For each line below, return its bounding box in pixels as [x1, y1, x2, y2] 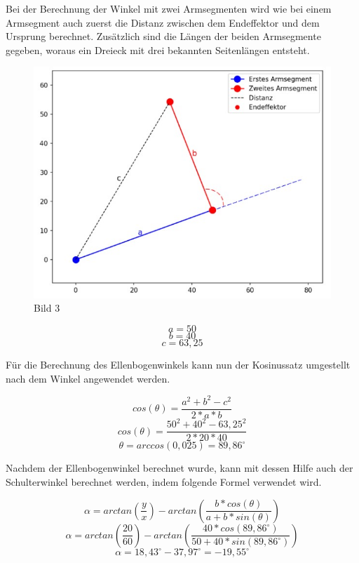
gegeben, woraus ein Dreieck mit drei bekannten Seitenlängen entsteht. [6, 42, 310, 57]
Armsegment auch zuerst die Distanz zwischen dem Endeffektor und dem [6, 15, 320, 29]
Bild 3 [34, 300, 60, 315]
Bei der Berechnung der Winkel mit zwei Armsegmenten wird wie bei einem [6, 1, 332, 15]
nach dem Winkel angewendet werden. [6, 371, 170, 385]
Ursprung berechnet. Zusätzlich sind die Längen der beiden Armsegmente [6, 29, 321, 44]
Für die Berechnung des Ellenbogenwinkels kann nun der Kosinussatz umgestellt [6, 357, 351, 372]
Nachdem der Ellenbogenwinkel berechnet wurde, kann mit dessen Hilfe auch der [6, 461, 353, 475]
